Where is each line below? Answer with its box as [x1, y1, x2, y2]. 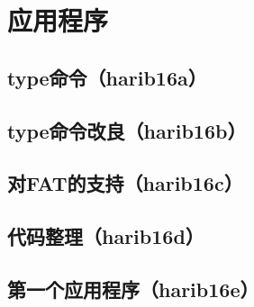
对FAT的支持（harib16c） [7, 169, 243, 197]
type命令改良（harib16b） [7, 116, 247, 144]
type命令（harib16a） [7, 63, 207, 91]
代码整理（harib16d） [7, 222, 204, 250]
